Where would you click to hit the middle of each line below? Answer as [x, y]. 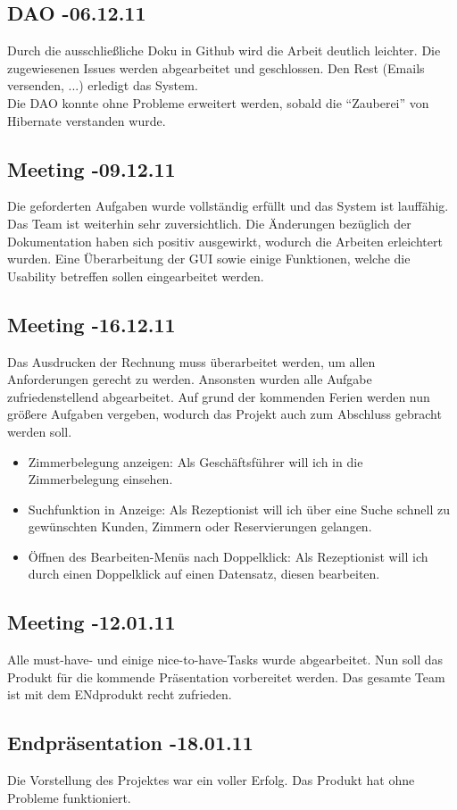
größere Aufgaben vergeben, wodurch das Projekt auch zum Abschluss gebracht [224, 414]
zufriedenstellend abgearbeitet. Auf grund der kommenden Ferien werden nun [219, 396]
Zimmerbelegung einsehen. [100, 479]
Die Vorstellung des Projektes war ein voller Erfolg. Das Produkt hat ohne [211, 780]
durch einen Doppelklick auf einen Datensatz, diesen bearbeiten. [204, 574]
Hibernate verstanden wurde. [87, 120]
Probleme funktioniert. [69, 797]
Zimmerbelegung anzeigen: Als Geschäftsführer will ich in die [195, 461]
